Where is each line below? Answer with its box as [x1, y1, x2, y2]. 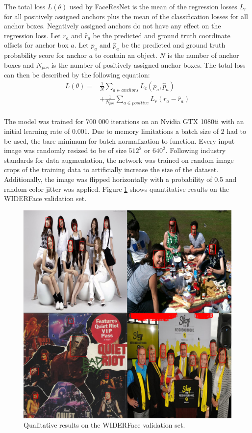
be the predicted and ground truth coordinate [93, 30, 230, 40]
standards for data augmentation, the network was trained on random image [4, 154, 234, 165]
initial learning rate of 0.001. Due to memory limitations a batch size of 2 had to [4, 126, 246, 136]
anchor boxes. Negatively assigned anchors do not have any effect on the [4, 21, 221, 31]
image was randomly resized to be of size [4, 145, 126, 155]
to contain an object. [95, 50, 157, 60]
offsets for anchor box [4, 40, 69, 50]
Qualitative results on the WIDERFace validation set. [24, 420, 185, 430]
